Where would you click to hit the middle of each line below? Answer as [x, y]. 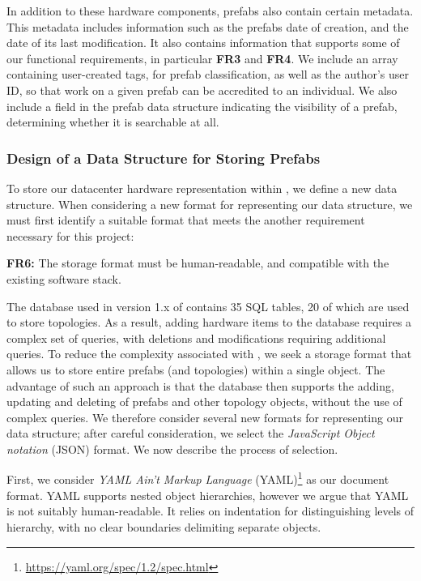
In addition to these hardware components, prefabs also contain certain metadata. [210, 11]
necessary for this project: [70, 235]
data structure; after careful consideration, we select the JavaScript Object [191, 433]
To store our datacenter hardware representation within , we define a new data [202, 188]
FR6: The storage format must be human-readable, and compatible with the [198, 263]
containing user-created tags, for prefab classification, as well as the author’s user [208, 74]
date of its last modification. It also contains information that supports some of [203, 43]
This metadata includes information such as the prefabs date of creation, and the [208, 26]
